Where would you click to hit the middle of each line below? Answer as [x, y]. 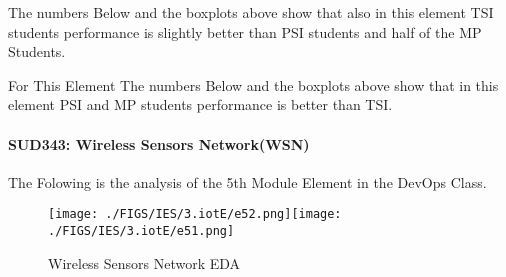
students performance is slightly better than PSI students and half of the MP [245, 31]
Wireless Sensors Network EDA [144, 262]
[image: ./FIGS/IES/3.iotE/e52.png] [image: [195, 214]
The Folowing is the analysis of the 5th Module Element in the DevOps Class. [247, 181]
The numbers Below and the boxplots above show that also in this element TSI [251, 12]
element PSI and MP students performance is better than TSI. [200, 104]
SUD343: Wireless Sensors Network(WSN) [159, 143]
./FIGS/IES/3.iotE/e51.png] [141, 231]
